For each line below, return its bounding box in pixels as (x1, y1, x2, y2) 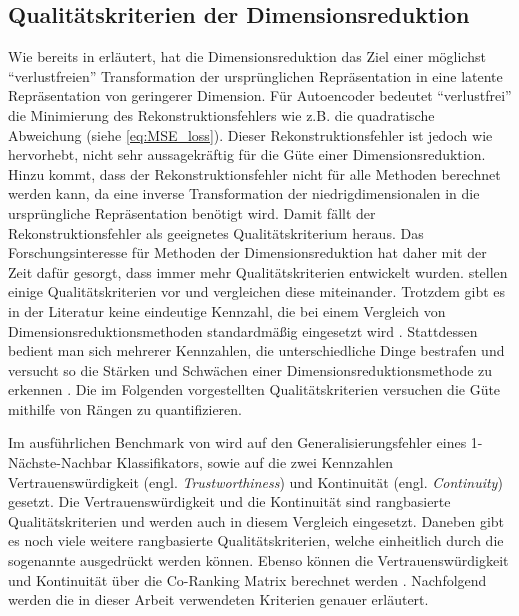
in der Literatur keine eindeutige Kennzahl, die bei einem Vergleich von (8, 300, 446, 321)
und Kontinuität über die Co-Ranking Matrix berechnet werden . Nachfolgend (8, 569, 487, 590)
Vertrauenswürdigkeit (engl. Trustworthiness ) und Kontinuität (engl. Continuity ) (8, 471, 503, 492)
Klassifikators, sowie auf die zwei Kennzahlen (116, 452, 394, 473)
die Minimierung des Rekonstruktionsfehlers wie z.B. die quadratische (8, 104, 435, 125)
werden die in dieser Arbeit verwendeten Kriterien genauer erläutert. (8, 589, 429, 610)
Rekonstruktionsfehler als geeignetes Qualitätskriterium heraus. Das (8, 222, 424, 243)
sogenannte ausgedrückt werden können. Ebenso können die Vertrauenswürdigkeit (8, 550, 509, 571)
